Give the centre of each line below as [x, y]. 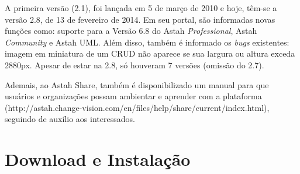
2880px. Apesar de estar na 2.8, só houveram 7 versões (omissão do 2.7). [135, 65]
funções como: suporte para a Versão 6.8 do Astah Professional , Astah [131, 31]
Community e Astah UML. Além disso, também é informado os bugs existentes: [147, 42]
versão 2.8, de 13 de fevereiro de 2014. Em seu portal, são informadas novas [140, 19]
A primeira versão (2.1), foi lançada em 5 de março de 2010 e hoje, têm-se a [141, 8]
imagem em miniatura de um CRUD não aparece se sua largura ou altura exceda [150, 53]
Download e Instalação [98, 159]
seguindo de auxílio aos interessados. [70, 119]
